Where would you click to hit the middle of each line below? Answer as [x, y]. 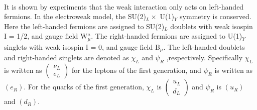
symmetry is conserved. [216, 16]
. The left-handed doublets [204, 46]
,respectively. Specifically [205, 58]
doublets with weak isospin [212, 26]
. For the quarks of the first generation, [84, 87]
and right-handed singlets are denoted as [67, 58]
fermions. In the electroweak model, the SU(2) [75, 16]
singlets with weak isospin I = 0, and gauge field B [82, 46]
